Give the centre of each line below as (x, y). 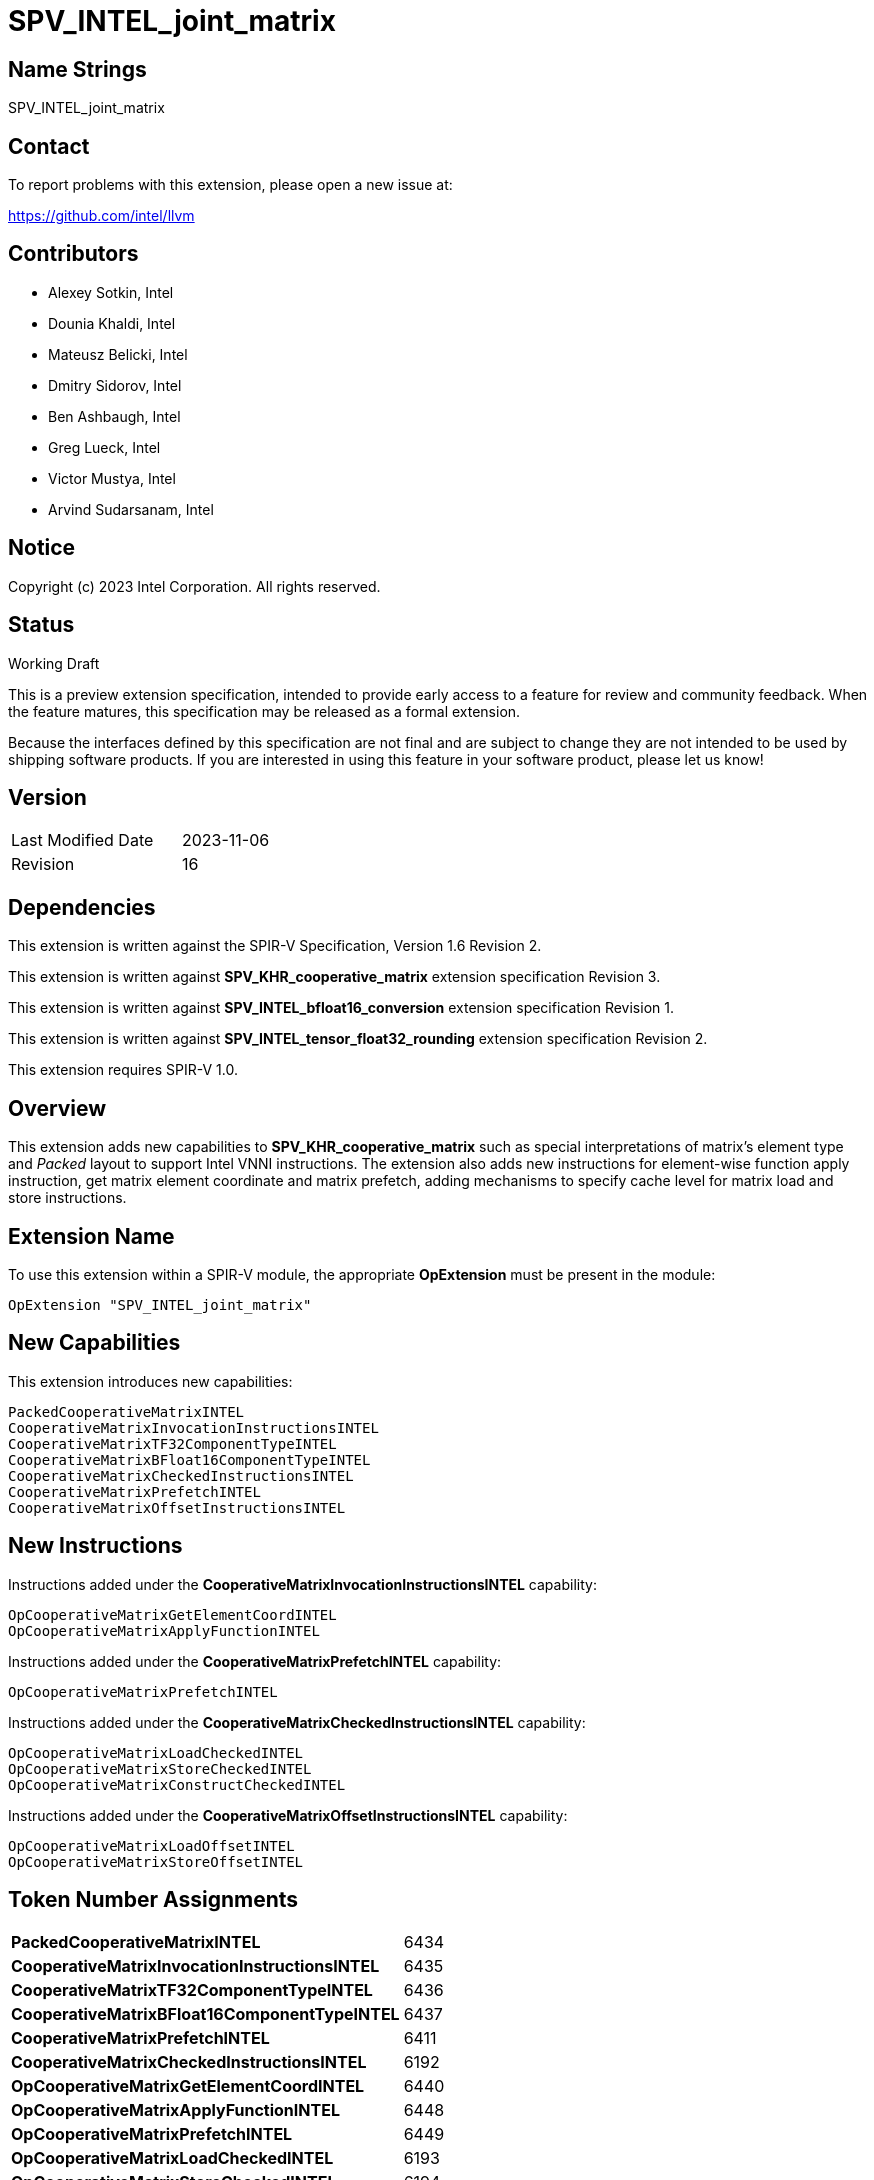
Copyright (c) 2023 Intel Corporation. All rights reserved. (194, 586)
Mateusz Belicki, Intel (118, 354)
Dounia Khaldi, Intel (112, 323)
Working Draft (54, 663)
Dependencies (82, 907)
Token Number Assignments (153, 1900)
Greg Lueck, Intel (104, 447)
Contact (49, 146)
